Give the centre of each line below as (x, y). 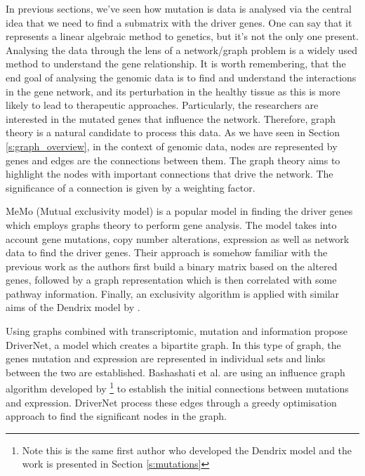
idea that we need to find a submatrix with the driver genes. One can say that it (179, 22)
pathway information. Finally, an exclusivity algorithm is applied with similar (173, 293)
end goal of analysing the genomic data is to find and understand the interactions (181, 77)
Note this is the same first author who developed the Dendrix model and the (187, 450)
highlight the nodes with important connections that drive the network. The (170, 174)
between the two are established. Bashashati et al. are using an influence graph (175, 372)
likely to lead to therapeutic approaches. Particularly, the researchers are (162, 105)
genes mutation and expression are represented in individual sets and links (166, 358)
